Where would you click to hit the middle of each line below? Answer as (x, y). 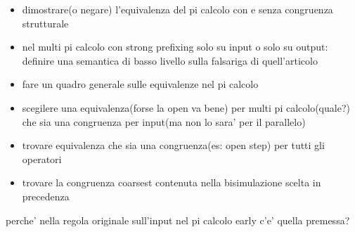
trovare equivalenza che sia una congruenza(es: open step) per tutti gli (173, 145)
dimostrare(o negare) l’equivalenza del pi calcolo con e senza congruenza (177, 9)
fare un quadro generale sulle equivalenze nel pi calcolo (140, 84)
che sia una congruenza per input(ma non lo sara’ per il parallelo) (164, 121)
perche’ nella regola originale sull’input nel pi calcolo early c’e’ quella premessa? (178, 220)
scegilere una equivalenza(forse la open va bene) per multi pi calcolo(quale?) (186, 107)
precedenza (46, 196)
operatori (42, 159)
